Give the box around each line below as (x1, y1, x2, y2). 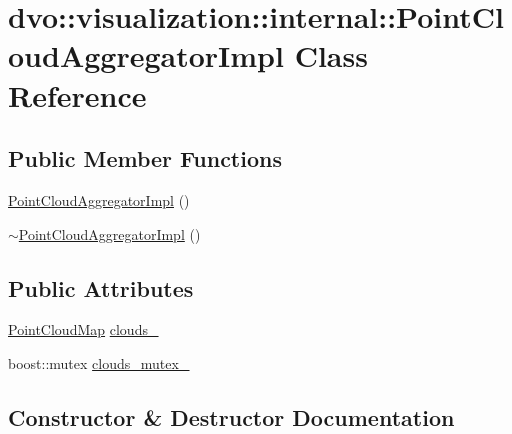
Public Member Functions (8, 143, 282, 174)
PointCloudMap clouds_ (8, 319, 159, 340)
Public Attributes (8, 272, 194, 303)
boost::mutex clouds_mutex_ (8, 352, 190, 373)
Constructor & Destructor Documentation (8, 401, 455, 432)
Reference (8, 74, 147, 115)
